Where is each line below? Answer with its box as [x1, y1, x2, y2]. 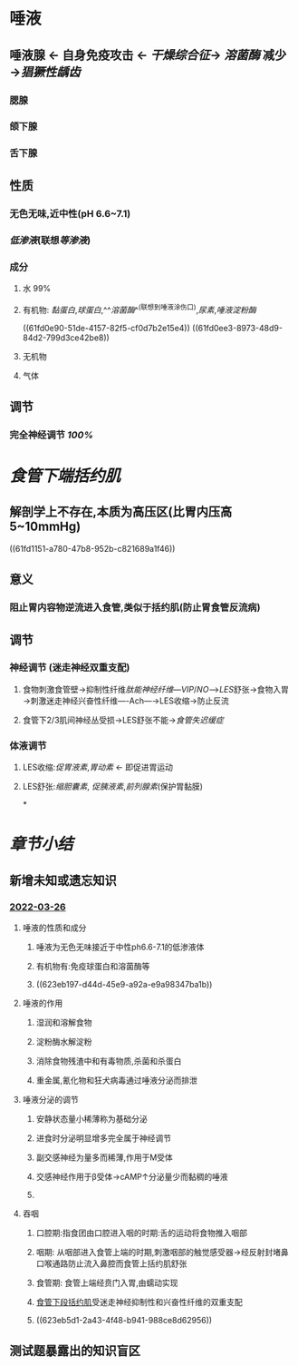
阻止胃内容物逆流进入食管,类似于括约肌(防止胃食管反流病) [9, 601, 261, 614]
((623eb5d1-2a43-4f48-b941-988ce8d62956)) [35, 1315, 213, 1326]
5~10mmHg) [9, 519, 82, 535]
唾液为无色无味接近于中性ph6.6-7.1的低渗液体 [35, 941, 205, 953]
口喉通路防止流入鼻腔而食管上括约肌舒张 [35, 1258, 187, 1269]
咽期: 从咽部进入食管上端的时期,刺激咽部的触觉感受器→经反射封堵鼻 [35, 1247, 289, 1258]
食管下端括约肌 [9, 466, 121, 486]
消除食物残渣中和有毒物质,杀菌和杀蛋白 [35, 1056, 182, 1066]
